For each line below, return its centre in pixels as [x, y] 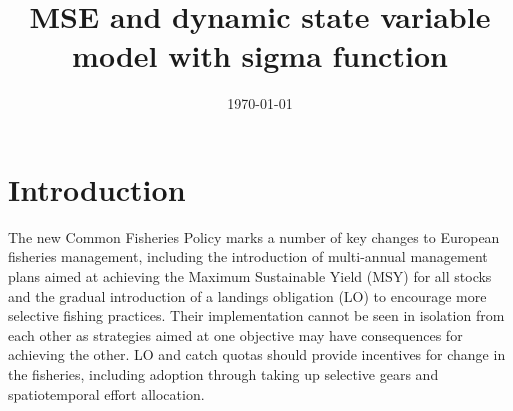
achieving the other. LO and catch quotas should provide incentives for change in [257, 354]
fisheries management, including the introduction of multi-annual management [248, 256]
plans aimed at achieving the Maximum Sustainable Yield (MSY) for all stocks [250, 276]
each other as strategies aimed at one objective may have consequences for [235, 334]
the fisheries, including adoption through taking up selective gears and [223, 374]
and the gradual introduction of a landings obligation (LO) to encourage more [247, 295]
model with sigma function [260, 55]
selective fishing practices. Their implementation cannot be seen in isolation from [256, 315]
